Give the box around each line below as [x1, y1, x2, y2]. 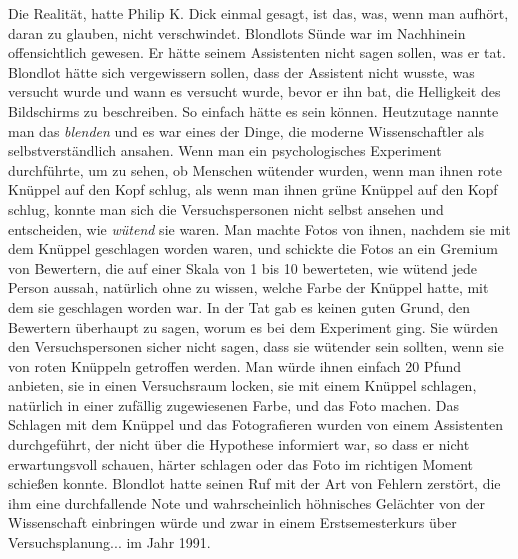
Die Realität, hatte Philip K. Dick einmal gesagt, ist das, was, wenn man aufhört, [8, 3, 509, 23]
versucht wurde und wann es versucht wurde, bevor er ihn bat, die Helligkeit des [8, 81, 501, 102]
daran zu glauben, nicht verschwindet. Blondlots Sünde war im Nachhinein [8, 22, 466, 43]
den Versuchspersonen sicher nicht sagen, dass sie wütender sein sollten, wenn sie [8, 336, 504, 357]
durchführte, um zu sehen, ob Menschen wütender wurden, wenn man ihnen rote [8, 159, 502, 180]
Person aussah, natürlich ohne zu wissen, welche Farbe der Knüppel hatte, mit [8, 277, 489, 298]
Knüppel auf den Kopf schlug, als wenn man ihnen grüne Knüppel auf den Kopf [8, 179, 498, 200]
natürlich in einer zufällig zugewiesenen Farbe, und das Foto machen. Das [8, 394, 459, 415]
